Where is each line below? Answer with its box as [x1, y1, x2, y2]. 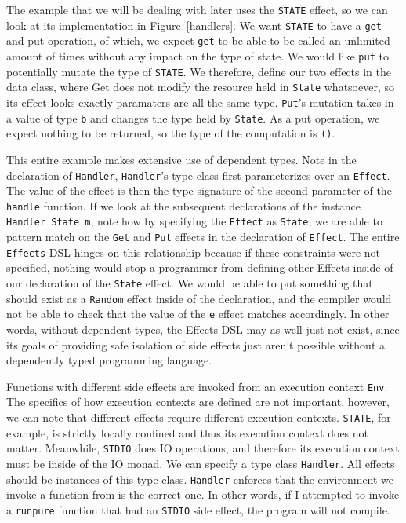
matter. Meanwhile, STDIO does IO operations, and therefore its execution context [6, 440, 400, 456]
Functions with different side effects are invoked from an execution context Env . [6, 378, 388, 394]
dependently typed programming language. [6, 352, 212, 368]
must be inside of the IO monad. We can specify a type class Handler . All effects [6, 455, 395, 471]
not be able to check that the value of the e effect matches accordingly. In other [6, 305, 390, 322]
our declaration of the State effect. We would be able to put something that [6, 274, 373, 291]
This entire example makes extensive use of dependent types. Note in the [6, 151, 357, 167]
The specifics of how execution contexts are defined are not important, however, [6, 393, 390, 410]
